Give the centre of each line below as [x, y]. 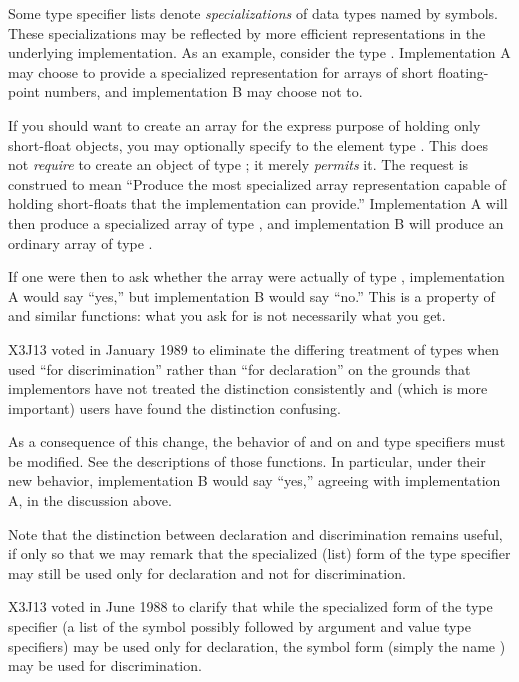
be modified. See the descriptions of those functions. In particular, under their [247, 460]
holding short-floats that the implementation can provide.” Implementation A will [258, 203]
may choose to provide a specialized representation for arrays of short [221, 71]
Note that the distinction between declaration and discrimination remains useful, [255, 533]
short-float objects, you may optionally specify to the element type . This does [248, 144]
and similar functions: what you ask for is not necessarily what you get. [227, 315]
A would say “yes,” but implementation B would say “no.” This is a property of [251, 295]
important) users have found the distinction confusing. [174, 407]
